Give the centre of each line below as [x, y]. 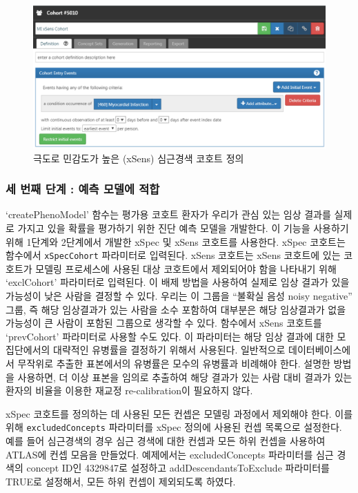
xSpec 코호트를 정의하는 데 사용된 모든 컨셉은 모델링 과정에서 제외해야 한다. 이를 [179, 413]
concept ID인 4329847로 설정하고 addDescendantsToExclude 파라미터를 [178, 468]
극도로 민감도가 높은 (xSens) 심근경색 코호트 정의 [139, 158]
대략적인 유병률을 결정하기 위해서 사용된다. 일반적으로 [169, 350]
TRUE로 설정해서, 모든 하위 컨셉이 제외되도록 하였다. [121, 481]
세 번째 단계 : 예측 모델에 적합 [83, 189]
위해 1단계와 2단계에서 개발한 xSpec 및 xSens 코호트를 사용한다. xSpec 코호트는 [176, 241]
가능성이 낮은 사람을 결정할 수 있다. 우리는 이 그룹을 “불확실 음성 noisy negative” [179, 296]
